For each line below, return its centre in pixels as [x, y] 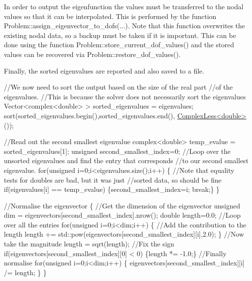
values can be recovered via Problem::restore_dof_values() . [92, 54]
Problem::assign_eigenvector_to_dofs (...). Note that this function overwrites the [125, 26]
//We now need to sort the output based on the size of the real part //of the [118, 87]
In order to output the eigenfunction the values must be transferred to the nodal [124, 6]
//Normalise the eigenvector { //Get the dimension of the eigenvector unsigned [122, 205]
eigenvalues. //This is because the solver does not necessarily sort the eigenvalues [125, 96]
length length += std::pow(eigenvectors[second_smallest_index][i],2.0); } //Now [124, 234]
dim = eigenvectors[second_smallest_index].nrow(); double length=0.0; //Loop [122, 215]
